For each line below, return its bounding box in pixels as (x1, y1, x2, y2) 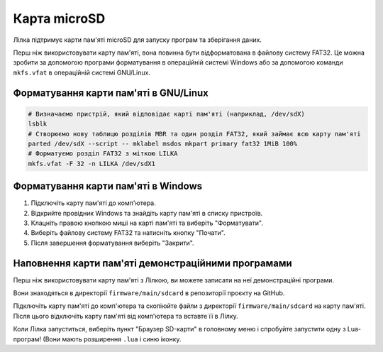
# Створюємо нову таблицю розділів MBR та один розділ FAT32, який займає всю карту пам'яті (28, 130, 361, 138)
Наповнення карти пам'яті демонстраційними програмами (13, 257, 292, 269)
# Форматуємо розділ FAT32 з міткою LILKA (28, 150, 178, 158)
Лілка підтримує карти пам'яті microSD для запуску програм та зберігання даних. (13, 35, 262, 44)
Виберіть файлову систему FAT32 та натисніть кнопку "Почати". (30, 229, 226, 237)
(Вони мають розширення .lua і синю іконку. (43, 334, 182, 343)
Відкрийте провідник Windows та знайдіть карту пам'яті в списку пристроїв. (30, 209, 263, 217)
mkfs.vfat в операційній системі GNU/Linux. (13, 68, 150, 77)
